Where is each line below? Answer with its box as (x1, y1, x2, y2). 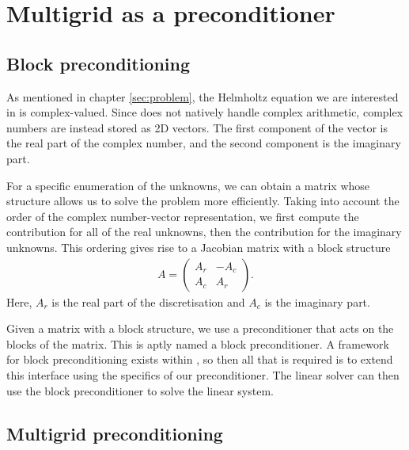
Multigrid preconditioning (6, 421, 223, 445)
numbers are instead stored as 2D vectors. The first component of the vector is (6, 119, 388, 135)
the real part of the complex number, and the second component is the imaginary (6, 135, 401, 151)
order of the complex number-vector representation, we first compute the (6, 208, 359, 224)
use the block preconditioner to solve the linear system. (6, 382, 274, 399)
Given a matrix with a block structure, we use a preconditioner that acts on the (6, 320, 394, 337)
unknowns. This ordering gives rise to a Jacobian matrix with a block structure (6, 238, 391, 255)
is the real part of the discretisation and (51, 293, 245, 310)
